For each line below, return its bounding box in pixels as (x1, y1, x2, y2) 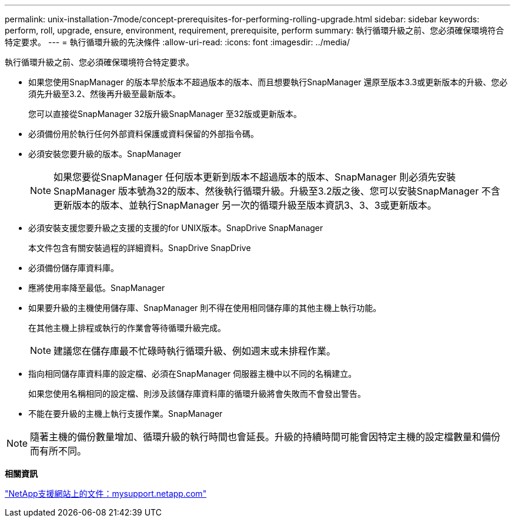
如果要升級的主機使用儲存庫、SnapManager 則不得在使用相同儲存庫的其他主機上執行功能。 (28, 303, 382, 313)
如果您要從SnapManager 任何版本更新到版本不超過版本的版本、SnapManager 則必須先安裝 (53, 171, 456, 183)
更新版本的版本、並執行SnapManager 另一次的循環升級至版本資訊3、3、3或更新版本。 (53, 199, 437, 211)
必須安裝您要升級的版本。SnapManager (28, 149, 182, 159)
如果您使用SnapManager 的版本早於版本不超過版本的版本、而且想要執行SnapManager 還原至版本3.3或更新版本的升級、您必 (28, 77, 508, 87)
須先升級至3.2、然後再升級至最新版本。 (28, 89, 180, 99)
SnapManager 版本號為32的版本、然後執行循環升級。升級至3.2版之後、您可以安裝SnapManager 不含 (53, 185, 500, 197)
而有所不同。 (30, 445, 87, 457)
